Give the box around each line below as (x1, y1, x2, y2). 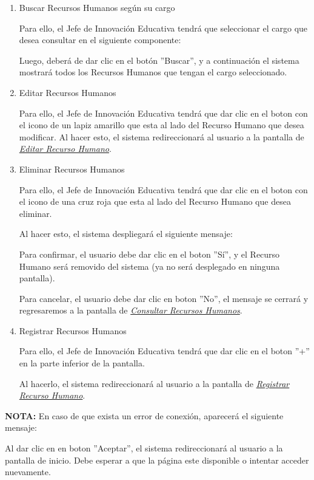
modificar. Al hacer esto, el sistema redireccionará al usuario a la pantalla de (19, 130, 304, 143)
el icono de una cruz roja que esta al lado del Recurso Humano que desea (19, 195, 291, 208)
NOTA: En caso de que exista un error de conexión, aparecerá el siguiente (5, 409, 284, 422)
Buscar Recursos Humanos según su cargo (19, 1, 175, 13)
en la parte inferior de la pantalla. (19, 357, 145, 369)
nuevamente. (5, 465, 51, 478)
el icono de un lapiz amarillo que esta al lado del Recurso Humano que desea (19, 118, 304, 131)
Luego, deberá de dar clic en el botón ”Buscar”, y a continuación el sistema (19, 53, 299, 66)
